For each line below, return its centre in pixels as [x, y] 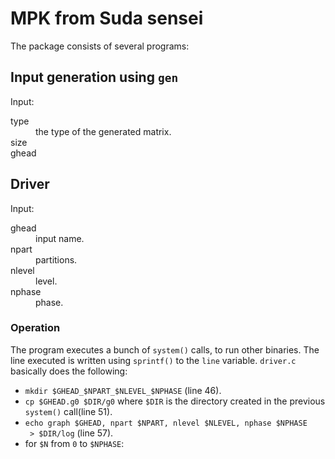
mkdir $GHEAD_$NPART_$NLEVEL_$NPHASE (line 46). [123, 390]
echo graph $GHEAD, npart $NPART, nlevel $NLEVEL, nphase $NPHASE [166, 423]
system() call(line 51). [68, 411]
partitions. [56, 259]
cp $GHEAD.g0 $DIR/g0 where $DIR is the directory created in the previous [175, 401]
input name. [60, 238]
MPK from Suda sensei [107, 18]
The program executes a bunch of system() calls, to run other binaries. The [165, 349]
